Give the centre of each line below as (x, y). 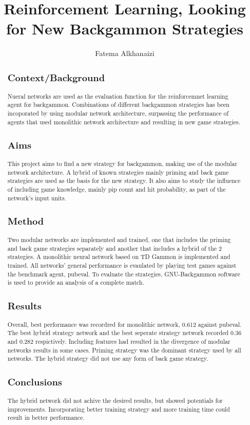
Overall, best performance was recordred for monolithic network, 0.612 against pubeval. (124, 324)
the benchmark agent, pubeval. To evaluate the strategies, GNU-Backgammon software (124, 274)
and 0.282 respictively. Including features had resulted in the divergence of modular (119, 341)
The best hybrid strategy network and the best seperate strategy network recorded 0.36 (124, 333)
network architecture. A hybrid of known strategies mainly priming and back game (118, 172)
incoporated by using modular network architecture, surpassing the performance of (118, 113)
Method (26, 221)
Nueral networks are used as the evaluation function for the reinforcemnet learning (118, 96)
